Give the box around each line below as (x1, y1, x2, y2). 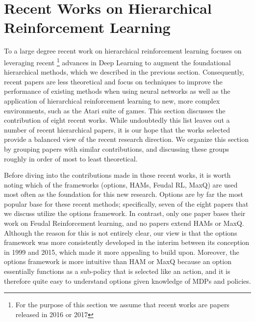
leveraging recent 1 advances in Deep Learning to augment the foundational (4, 55, 231, 67)
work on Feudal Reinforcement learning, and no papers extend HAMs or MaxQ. (4, 218, 244, 228)
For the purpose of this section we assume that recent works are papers (15, 299, 229, 310)
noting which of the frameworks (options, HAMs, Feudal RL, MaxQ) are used (4, 179, 238, 189)
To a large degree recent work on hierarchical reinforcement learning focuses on (4, 46, 242, 56)
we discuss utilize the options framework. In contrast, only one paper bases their (4, 208, 246, 218)
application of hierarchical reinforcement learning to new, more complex (4, 95, 220, 106)
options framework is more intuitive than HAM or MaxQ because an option (4, 256, 231, 267)
